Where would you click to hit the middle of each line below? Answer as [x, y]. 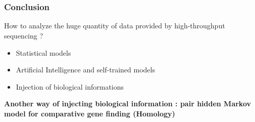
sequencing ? [24, 36]
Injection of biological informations [70, 86]
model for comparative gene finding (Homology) [90, 114]
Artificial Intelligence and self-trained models [85, 70]
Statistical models [43, 52]
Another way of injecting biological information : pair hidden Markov [128, 104]
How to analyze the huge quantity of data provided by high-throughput [115, 26]
